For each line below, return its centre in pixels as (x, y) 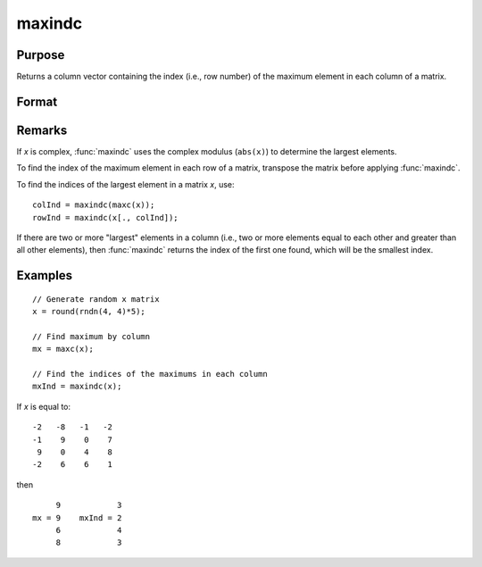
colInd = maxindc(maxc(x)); (94, 205)
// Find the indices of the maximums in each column (150, 374)
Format (37, 101)
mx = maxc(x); (63, 349)
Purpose (41, 55)
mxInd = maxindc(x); (77, 387)
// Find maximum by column (91, 336)
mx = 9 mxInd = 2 (77, 517)
